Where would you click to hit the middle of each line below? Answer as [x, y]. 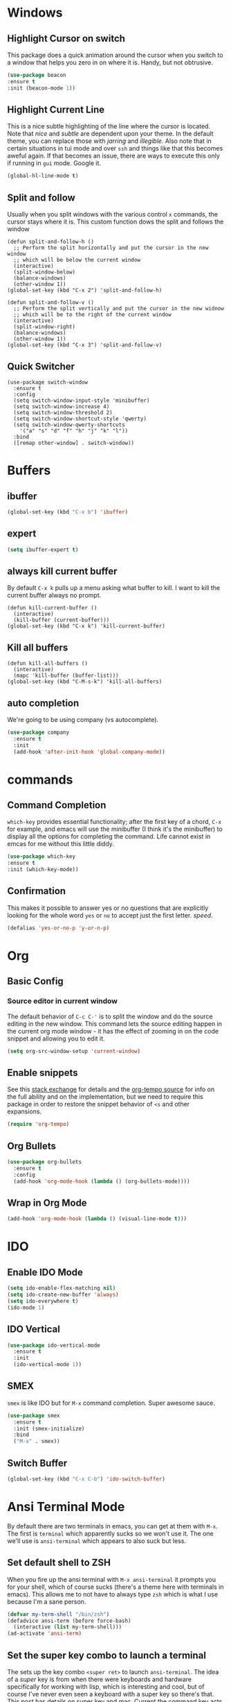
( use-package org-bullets [44, 1162]
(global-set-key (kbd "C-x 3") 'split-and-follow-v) [85, 345]
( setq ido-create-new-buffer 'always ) [63, 1295]
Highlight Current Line [56, 110]
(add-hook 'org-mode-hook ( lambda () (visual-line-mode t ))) [97, 1219]
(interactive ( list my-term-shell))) [68, 1627]
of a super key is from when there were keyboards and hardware [100, 1679]
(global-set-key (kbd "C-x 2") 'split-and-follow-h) [85, 290]
